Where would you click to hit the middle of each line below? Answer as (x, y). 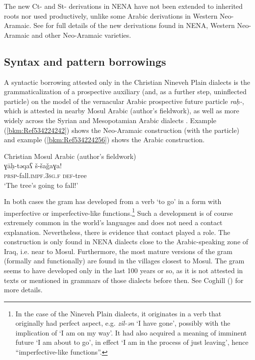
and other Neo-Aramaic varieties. (81, 35)
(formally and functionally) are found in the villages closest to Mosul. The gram (124, 261)
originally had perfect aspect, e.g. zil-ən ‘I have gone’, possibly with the (123, 323)
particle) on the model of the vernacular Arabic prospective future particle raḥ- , (124, 101)
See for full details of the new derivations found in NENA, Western (134, 25)
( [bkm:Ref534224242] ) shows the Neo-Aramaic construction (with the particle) (122, 130)
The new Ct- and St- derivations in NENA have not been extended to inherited (123, 6)
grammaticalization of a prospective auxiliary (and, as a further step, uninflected (125, 91)
